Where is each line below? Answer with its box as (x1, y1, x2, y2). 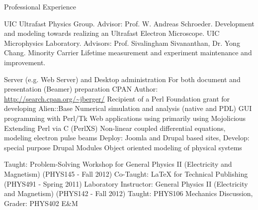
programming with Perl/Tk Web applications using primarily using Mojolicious (4, 112, 246, 123)
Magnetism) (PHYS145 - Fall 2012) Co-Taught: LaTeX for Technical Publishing (4, 168, 248, 179)
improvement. (4, 57, 46, 67)
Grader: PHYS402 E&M (4, 198, 78, 208)
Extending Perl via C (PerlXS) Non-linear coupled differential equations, (4, 122, 226, 133)
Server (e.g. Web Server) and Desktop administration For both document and (4, 74, 241, 84)
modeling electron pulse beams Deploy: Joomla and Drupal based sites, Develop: (4, 132, 250, 143)
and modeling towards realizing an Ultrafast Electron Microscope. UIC (4, 28, 220, 38)
